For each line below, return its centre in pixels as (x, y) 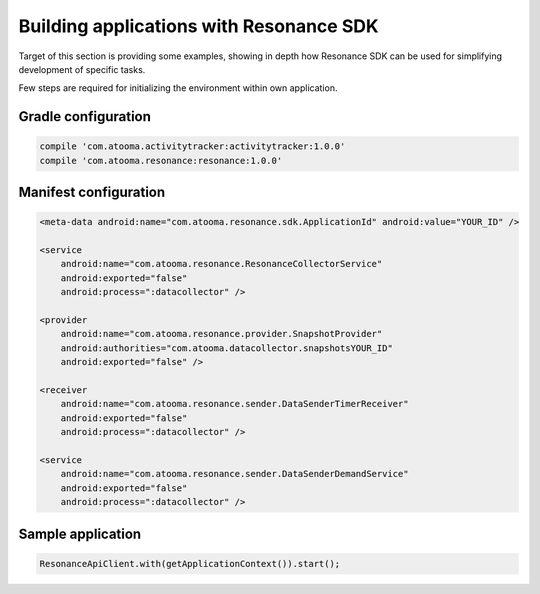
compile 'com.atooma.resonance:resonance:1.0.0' (161, 160)
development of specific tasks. (82, 69)
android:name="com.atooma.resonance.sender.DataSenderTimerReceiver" (234, 404)
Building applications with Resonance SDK (198, 26)
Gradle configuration (85, 116)
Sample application (80, 533)
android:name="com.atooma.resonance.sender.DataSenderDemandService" (234, 474)
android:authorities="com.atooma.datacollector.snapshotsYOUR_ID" (227, 348)
